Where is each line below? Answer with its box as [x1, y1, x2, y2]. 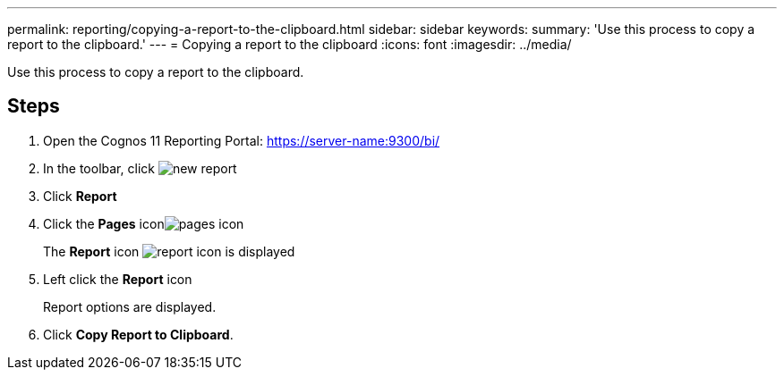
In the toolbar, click [43, 160, 155, 176]
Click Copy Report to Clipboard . [43, 326, 234, 342]
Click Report [43, 188, 117, 204]
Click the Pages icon [43, 215, 165, 231]
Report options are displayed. [43, 298, 217, 314]
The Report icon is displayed [43, 243, 295, 259]
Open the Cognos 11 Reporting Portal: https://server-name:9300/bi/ [43, 132, 440, 148]
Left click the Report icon [43, 271, 192, 287]
